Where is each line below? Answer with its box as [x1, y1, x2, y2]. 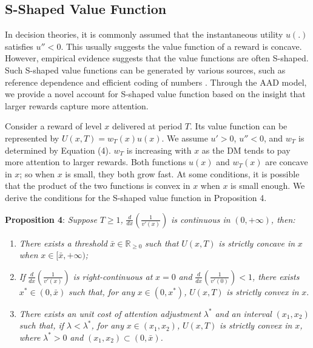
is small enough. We [231, 179, 305, 192]
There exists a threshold [19, 236, 107, 249]
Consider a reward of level [5, 120, 102, 132]
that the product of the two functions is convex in [5, 179, 190, 192]
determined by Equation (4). [5, 143, 111, 156]
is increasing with [126, 143, 192, 156]
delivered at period [112, 120, 183, 132]
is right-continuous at [73, 270, 153, 282]
